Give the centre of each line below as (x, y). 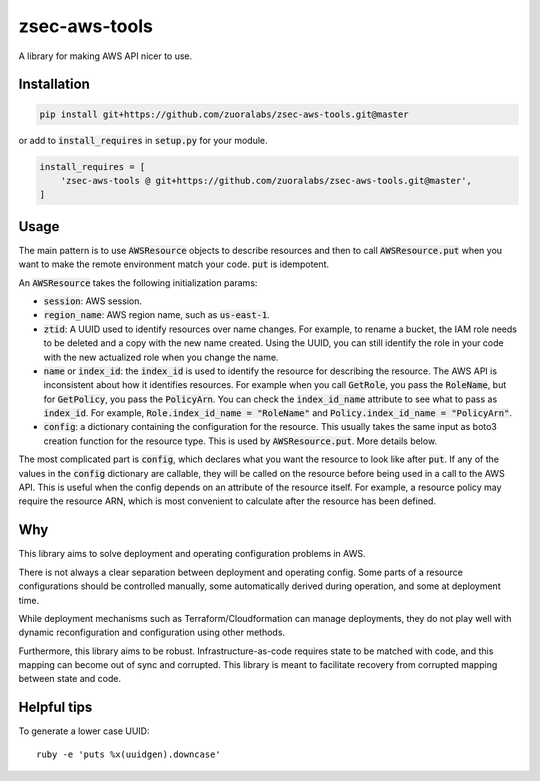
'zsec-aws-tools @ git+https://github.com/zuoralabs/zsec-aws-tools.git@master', (266, 180)
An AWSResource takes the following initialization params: (138, 282)
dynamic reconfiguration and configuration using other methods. (151, 632)
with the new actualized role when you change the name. (161, 357)
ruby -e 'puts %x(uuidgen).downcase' (129, 754)
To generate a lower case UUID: (84, 731)
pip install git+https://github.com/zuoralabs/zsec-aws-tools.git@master (224, 114)
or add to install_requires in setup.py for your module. (143, 140)
